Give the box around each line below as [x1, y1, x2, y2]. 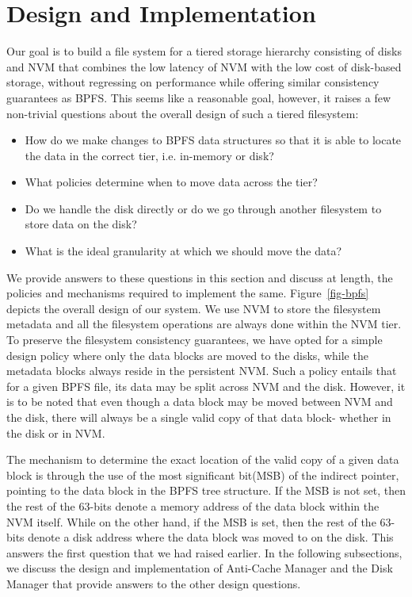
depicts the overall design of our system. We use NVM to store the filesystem [6, 300, 381, 316]
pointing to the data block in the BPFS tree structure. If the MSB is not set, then [6, 482, 406, 499]
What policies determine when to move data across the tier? [25, 174, 318, 190]
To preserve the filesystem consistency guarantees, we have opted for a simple [6, 331, 383, 348]
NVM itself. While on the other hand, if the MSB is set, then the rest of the [6, 513, 376, 530]
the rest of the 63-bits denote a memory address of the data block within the [6, 497, 380, 514]
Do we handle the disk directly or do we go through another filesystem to [25, 200, 382, 216]
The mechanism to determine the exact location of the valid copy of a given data [6, 451, 399, 468]
